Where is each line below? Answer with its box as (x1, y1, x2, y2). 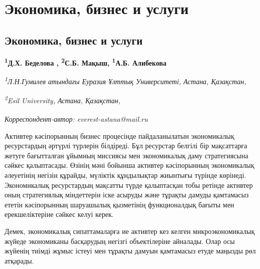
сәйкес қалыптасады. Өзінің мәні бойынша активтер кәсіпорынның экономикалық (5, 160, 254, 170)
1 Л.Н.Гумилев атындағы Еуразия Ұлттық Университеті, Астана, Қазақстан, (5, 75, 246, 87)
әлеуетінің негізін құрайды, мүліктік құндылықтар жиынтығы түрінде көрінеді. (5, 169, 246, 180)
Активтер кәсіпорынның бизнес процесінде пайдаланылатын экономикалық (5, 130, 234, 141)
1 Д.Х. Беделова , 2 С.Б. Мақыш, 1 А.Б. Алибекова (5, 56, 167, 68)
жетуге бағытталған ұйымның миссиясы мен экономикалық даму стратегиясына (5, 150, 248, 160)
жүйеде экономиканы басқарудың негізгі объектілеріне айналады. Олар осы (5, 235, 235, 246)
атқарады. (5, 255, 34, 265)
